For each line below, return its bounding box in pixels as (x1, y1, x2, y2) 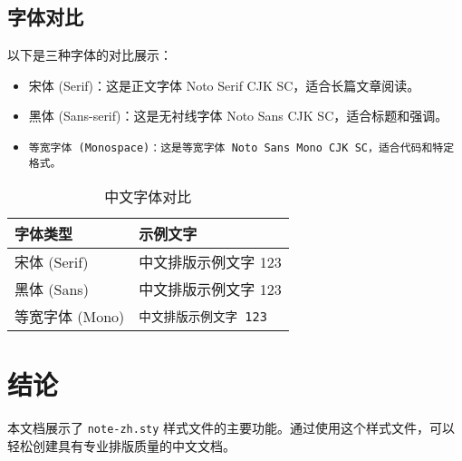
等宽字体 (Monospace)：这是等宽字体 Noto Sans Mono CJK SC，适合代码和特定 (28, 141, 455, 154)
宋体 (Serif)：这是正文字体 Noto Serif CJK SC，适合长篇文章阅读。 (28, 75, 420, 94)
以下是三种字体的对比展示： (7, 45, 172, 64)
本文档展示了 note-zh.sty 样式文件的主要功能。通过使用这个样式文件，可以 (7, 418, 456, 437)
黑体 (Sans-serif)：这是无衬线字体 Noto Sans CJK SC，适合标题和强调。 (28, 106, 448, 125)
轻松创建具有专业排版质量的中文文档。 (7, 436, 236, 456)
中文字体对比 (104, 186, 192, 208)
